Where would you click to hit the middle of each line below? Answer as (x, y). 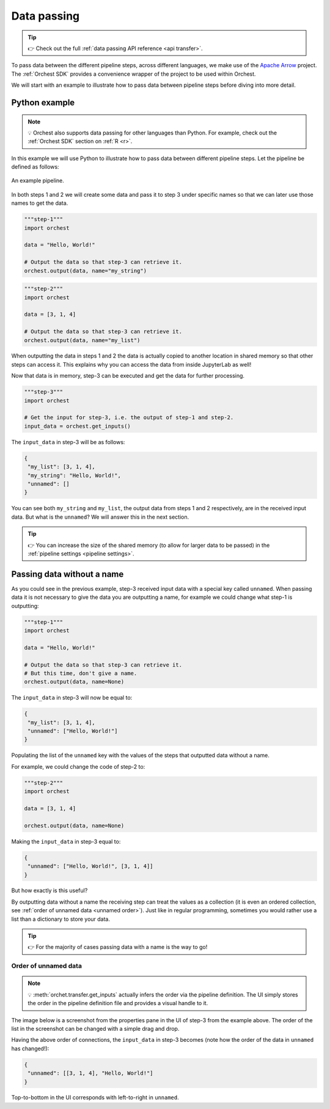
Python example (43, 102)
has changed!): (30, 1049)
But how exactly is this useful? (50, 891)
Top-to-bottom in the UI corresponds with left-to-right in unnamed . (95, 1097)
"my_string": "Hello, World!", (75, 475)
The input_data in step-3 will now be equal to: (72, 698)
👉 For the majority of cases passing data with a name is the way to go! (118, 947)
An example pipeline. (38, 181)
